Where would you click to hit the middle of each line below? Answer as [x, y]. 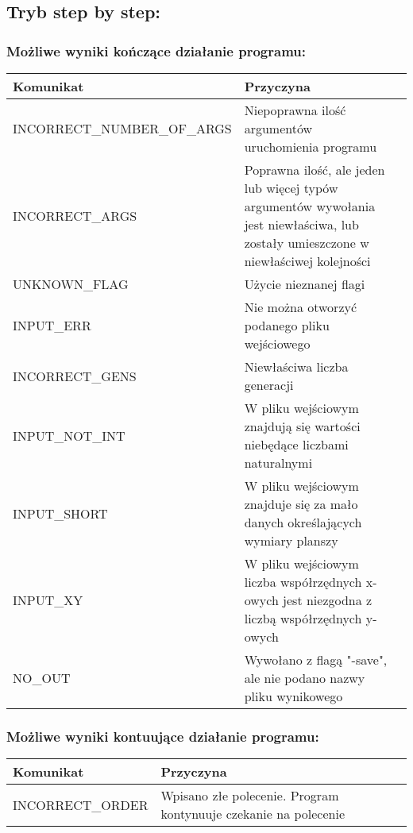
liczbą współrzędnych [303, 618]
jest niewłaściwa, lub [301, 224]
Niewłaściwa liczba [296, 366]
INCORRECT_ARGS [75, 215]
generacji [269, 385]
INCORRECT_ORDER [81, 804]
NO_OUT [42, 678]
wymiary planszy [291, 540]
